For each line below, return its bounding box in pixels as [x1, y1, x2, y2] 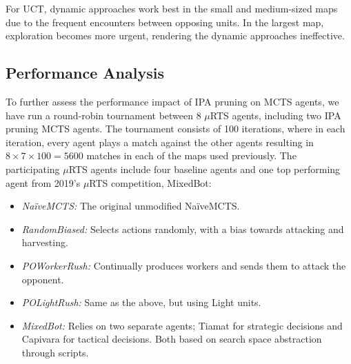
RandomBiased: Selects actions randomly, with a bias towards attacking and [21, 221, 344, 236]
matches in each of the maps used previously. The [86, 148, 297, 163]
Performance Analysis [6, 62, 164, 83]
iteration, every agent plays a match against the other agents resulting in [6, 134, 314, 149]
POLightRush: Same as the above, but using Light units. [21, 295, 261, 310]
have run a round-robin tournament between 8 [6, 108, 201, 122]
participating [6, 161, 60, 176]
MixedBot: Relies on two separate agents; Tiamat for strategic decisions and [21, 318, 343, 332]
